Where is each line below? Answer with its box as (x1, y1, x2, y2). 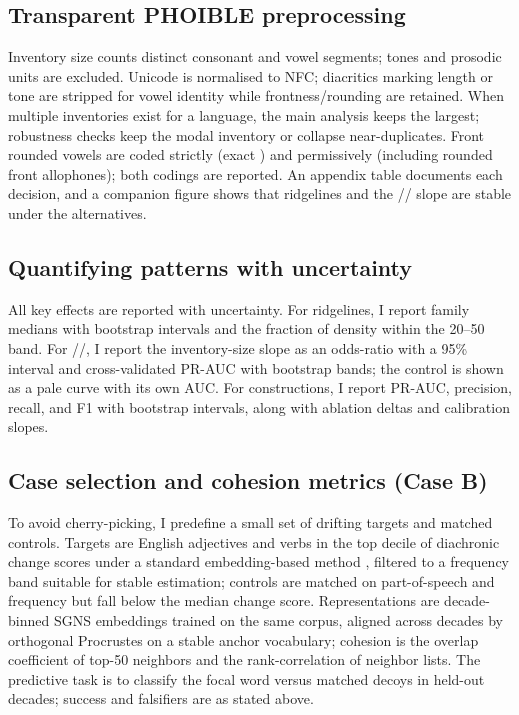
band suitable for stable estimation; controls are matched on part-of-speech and (8, 570, 495, 591)
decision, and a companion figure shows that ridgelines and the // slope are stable (8, 183, 512, 204)
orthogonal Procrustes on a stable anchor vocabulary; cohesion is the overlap (8, 629, 479, 650)
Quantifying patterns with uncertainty (8, 251, 413, 282)
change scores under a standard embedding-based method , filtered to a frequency (8, 551, 510, 572)
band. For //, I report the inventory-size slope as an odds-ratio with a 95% (8, 337, 468, 358)
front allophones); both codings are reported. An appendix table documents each (8, 163, 503, 184)
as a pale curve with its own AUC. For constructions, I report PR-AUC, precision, (8, 377, 513, 398)
